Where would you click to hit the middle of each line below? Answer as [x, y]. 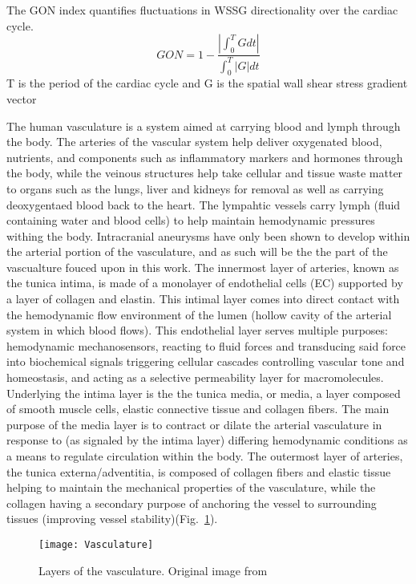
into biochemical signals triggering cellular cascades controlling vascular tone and [206, 361]
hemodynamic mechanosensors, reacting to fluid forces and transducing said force [206, 345]
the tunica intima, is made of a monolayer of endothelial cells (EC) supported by [205, 283]
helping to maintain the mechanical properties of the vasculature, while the [191, 487]
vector [22, 98]
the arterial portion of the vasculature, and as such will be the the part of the [197, 251]
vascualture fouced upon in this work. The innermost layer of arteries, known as [203, 267]
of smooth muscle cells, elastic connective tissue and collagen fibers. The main [198, 409]
